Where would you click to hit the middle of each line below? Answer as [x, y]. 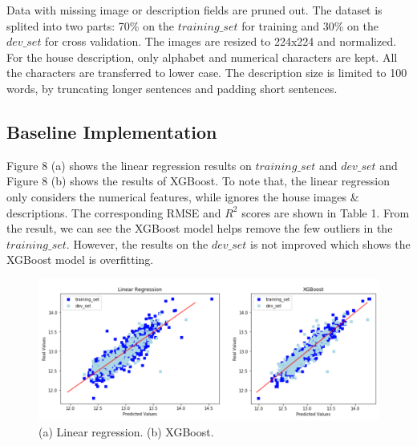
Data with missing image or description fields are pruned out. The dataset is [194, 10]
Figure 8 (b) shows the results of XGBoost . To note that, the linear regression [198, 181]
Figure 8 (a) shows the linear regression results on [129, 165]
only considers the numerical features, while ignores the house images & [183, 196]
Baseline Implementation [112, 131]
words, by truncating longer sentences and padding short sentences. [172, 88]
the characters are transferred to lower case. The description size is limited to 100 [207, 73]
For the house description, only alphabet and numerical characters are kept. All [202, 57]
